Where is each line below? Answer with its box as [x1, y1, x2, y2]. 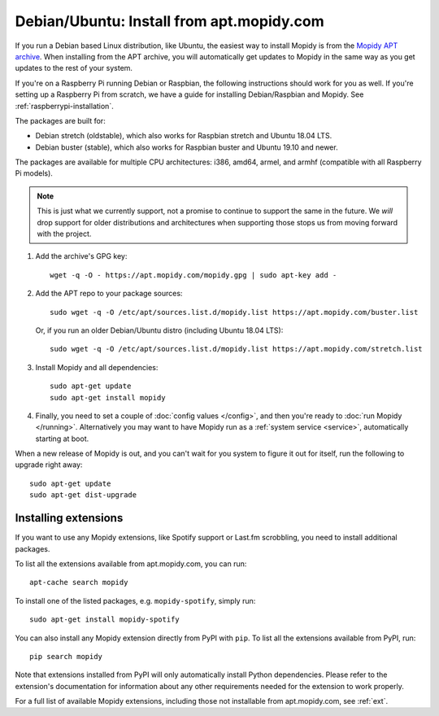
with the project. [37, 229, 92, 239]
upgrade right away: [15, 460, 83, 469]
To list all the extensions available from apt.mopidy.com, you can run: [15, 558, 247, 569]
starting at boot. [35, 434, 89, 443]
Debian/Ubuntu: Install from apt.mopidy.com [15, 12, 324, 30]
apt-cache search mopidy [29, 578, 128, 587]
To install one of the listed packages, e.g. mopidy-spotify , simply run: [15, 596, 256, 605]
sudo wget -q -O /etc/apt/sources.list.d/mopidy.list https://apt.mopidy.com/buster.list [50, 308, 419, 317]
